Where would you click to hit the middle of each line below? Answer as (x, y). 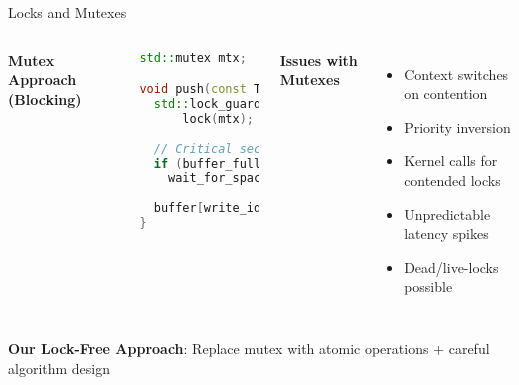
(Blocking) (45, 98)
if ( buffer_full (207, 163)
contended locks (452, 179)
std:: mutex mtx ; (193, 57)
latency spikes (446, 233)
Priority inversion (457, 126)
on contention (446, 93)
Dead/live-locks (451, 266)
